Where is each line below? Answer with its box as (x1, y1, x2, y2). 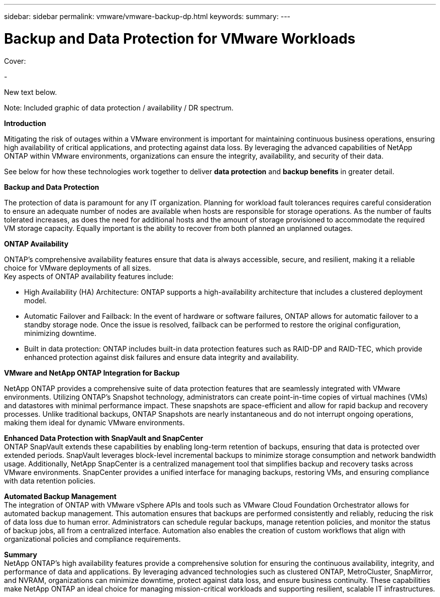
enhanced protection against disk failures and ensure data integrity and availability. (24, 352, 299, 362)
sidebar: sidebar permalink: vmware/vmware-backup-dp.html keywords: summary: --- (4, 12, 291, 21)
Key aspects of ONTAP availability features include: (4, 272, 174, 281)
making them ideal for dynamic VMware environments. (4, 418, 185, 427)
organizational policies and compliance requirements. (4, 534, 181, 543)
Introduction (4, 118, 46, 128)
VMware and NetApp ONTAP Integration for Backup (4, 368, 180, 377)
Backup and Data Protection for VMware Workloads (4, 30, 356, 47)
